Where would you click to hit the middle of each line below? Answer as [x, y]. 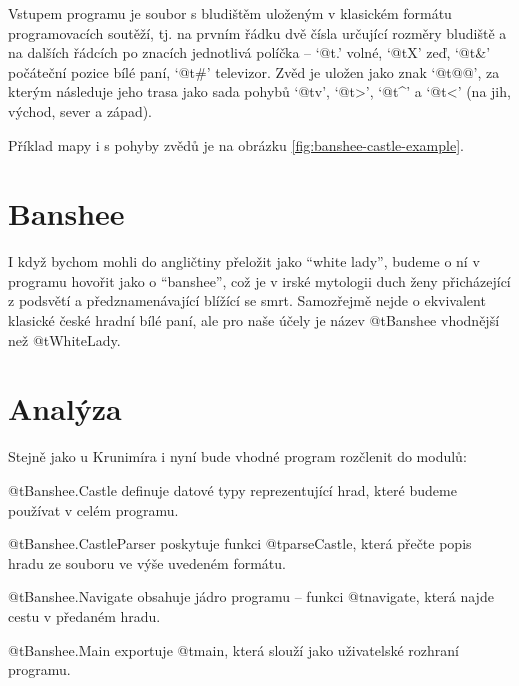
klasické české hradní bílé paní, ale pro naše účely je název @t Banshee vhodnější [254, 320]
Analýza [65, 408]
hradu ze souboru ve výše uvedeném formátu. [147, 562]
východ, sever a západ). [80, 110]
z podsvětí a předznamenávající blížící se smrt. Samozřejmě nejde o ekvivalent [247, 300]
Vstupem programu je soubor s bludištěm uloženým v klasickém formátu [230, 13]
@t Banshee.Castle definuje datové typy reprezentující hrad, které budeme [232, 489]
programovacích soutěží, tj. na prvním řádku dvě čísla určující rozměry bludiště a [257, 32]
